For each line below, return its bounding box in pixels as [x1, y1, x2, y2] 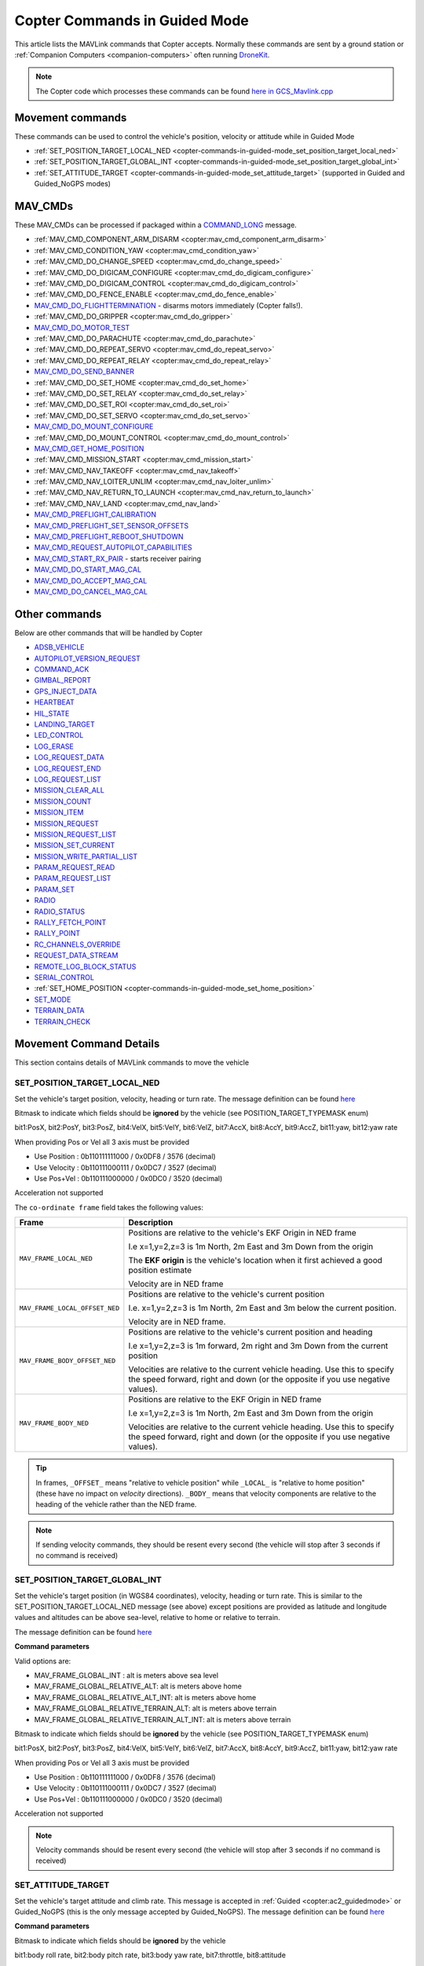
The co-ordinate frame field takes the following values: [14, 1202, 204, 1212]
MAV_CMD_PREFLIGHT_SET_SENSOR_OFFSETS [34, 521, 188, 530]
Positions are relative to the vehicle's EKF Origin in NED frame [128, 1228, 356, 1239]
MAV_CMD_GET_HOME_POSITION [34, 444, 144, 453]
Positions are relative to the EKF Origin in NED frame [128, 1394, 322, 1405]
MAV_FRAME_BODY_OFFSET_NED [19, 1357, 116, 1364]
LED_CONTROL [34, 731, 84, 740]
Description [128, 1217, 174, 1228]
